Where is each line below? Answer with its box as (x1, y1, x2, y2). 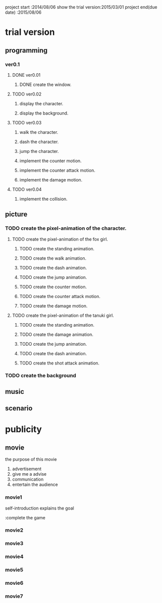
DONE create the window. (19, 81, 72, 88)
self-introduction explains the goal (5, 505, 74, 511)
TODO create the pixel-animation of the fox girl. (12, 236, 108, 242)
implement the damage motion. (19, 177, 83, 182)
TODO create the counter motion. (19, 284, 87, 290)
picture (5, 210, 28, 218)
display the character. (19, 100, 64, 106)
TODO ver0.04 (12, 186, 42, 192)
